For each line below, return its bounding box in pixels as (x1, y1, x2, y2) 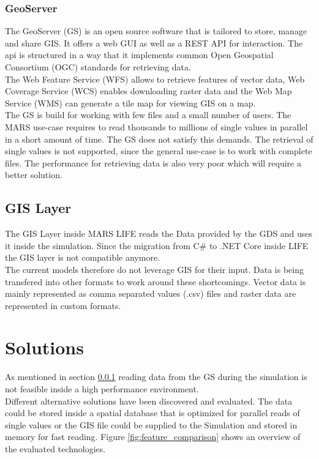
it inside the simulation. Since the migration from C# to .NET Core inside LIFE (5, 239, 309, 252)
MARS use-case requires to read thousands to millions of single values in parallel (5, 120, 308, 133)
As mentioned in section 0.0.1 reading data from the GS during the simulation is (5, 370, 307, 383)
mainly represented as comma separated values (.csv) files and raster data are (5, 287, 296, 300)
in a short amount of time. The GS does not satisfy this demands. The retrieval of (5, 132, 313, 145)
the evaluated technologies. (5, 442, 106, 455)
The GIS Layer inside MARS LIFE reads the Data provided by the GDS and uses (5, 227, 313, 240)
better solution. (5, 168, 62, 181)
